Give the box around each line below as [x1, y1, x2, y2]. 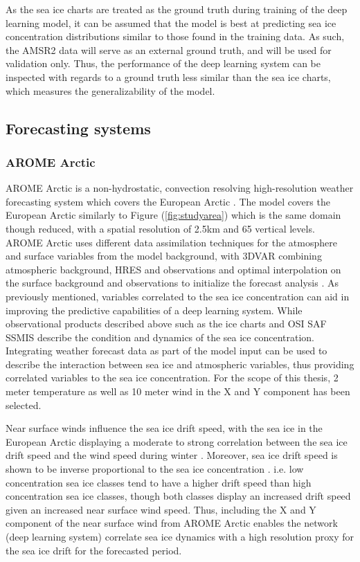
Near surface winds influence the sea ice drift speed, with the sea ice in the [6, 421, 323, 435]
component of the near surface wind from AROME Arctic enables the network [6, 516, 338, 530]
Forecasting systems [6, 117, 151, 138]
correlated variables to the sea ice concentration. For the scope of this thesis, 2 [6, 370, 339, 385]
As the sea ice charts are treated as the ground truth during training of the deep [6, 2, 348, 16]
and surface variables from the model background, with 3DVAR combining [6, 248, 322, 263]
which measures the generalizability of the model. [6, 83, 215, 98]
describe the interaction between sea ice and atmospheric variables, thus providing [6, 356, 354, 371]
